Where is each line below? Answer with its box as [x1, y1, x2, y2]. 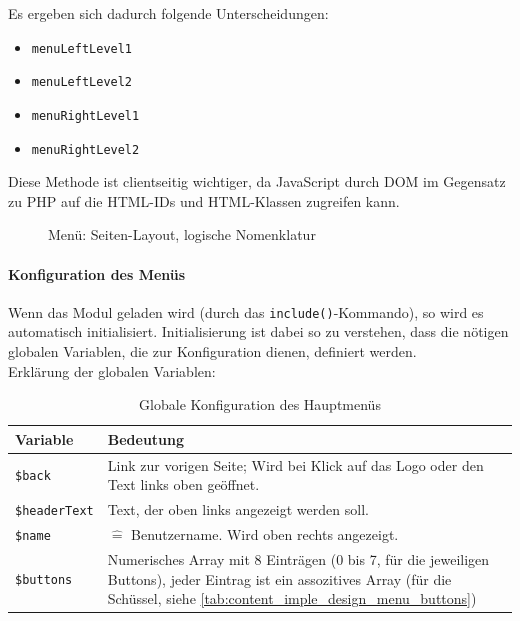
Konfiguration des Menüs [8, 263, 186, 284]
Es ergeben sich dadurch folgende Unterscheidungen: [8, 3, 329, 23]
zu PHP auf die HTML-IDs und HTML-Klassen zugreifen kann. [8, 190, 400, 211]
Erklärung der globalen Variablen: [8, 360, 216, 381]
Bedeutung [107, 428, 185, 449]
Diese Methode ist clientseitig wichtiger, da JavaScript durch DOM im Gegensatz [8, 171, 506, 192]
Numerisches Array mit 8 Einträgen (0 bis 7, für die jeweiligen [107, 548, 490, 569]
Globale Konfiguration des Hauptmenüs [139, 394, 381, 415]
